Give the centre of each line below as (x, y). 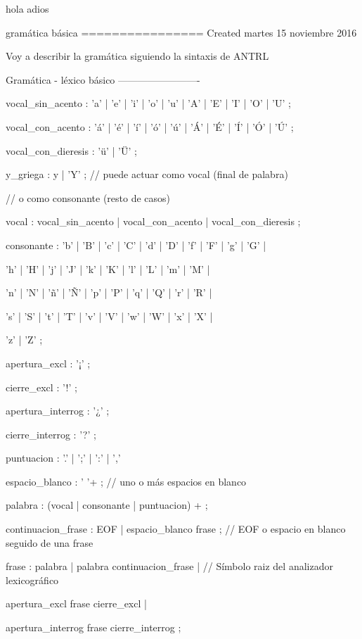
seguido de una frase (50, 542)
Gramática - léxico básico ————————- (103, 79)
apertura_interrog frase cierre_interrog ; (93, 627)
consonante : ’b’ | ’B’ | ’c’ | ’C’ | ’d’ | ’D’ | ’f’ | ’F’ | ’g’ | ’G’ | (136, 245)
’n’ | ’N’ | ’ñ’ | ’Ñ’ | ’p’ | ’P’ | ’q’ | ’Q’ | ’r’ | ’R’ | (109, 292)
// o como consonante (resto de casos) (88, 197)
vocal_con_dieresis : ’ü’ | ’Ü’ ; (71, 150)
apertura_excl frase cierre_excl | (76, 603)
